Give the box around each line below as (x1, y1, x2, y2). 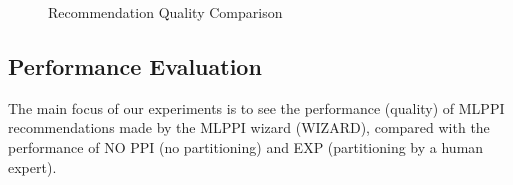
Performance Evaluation (8, 50, 262, 81)
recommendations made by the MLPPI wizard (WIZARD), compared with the (8, 117, 490, 138)
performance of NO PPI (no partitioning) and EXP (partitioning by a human (8, 136, 484, 157)
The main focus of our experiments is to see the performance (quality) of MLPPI (8, 97, 505, 118)
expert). (8, 156, 57, 177)
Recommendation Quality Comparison (48, 2, 283, 22)
